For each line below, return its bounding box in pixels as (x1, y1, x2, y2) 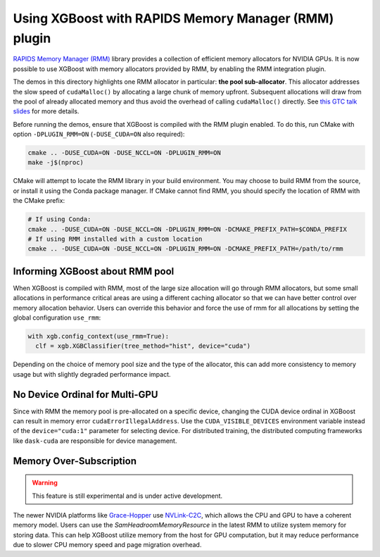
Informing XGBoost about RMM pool (13, 265, 175, 277)
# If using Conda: (27, 215, 91, 223)
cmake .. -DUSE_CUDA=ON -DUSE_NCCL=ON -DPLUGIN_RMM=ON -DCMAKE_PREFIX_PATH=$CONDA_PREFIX (27, 225, 348, 233)
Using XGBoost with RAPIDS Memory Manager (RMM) (13, 11, 334, 26)
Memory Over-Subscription (13, 455, 137, 467)
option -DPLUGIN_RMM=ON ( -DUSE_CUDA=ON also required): (13, 130, 185, 139)
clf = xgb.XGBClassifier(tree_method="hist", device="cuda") (35, 342, 251, 350)
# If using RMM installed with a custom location (27, 234, 203, 243)
